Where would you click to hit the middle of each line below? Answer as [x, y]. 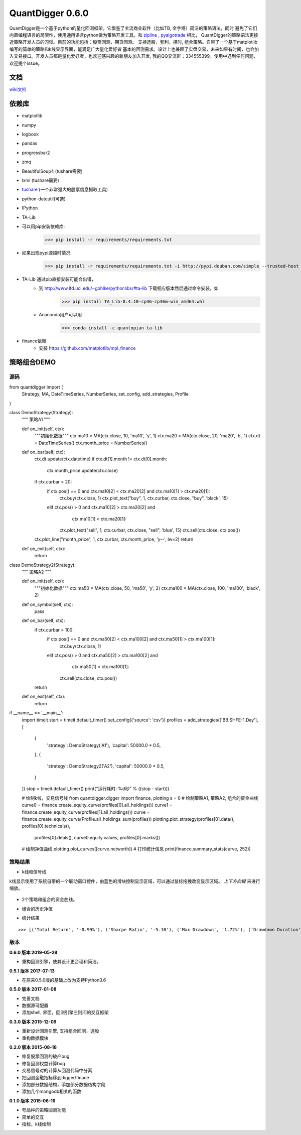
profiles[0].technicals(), [46, 826]
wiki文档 [18, 89]
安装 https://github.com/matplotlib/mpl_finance [87, 348]
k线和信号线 [34, 872]
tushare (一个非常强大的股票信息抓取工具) [65, 190]
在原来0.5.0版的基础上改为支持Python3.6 [64, 980]
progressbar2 [36, 153]
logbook [30, 134]
